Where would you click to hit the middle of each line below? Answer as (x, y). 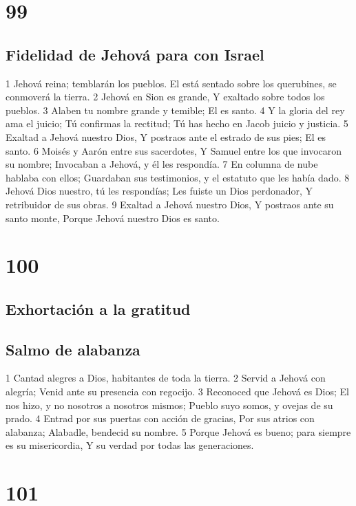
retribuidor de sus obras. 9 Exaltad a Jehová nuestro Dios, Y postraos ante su (170, 204)
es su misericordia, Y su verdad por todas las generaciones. (130, 445)
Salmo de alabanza (73, 349)
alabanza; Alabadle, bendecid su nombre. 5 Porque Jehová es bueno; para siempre (178, 431)
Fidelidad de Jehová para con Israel (135, 54)
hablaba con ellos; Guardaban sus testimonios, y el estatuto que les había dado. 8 (178, 177)
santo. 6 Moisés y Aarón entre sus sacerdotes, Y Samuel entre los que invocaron (174, 150)
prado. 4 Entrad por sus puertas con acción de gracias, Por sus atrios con (160, 418)
